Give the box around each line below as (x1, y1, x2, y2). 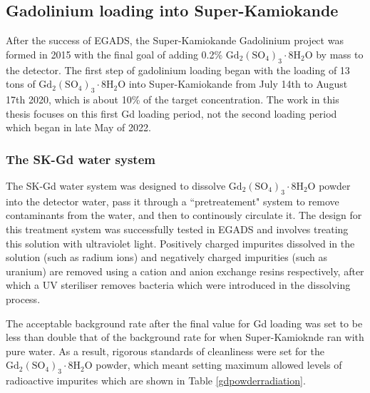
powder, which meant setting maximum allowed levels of (96, 357, 342, 372)
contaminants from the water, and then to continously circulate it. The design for (6, 208, 362, 223)
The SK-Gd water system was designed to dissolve (6, 178, 226, 193)
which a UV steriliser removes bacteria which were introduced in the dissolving (6, 277, 351, 292)
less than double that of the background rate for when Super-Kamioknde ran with (6, 330, 364, 344)
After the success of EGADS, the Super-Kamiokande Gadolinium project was (6, 33, 344, 48)
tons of (6, 76, 36, 91)
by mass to (316, 46, 364, 61)
